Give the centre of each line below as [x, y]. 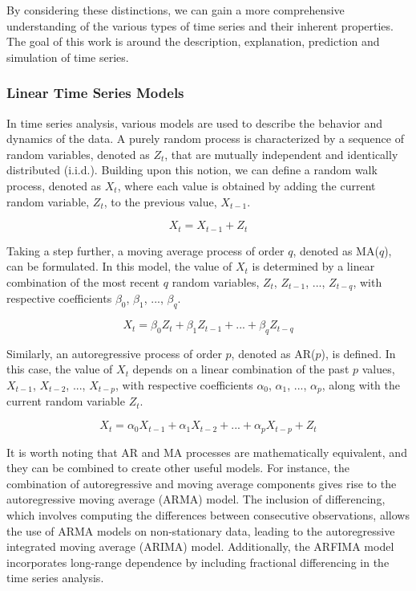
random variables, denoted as [78, 154]
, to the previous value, [160, 201]
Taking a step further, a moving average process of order [145, 250]
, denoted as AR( [273, 353]
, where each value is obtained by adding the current [246, 185]
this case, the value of [60, 369]
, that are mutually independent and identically [281, 154]
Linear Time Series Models [95, 93]
